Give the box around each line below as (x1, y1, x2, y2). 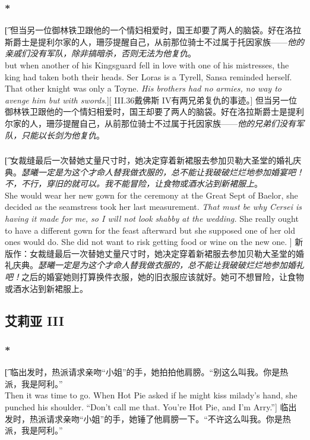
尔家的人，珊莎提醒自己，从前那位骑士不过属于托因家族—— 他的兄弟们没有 (5, 117, 296, 129)
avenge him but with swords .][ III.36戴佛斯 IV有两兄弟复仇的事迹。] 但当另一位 (5, 93, 297, 106)
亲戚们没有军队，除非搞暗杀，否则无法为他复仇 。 (5, 47, 196, 59)
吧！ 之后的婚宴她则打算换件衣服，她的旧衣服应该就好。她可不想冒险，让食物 (5, 271, 304, 283)
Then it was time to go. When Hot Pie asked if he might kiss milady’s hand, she (5, 389, 298, 401)
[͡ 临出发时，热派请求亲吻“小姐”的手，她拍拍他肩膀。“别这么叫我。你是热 (5, 366, 289, 378)
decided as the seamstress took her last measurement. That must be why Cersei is (5, 200, 302, 213)
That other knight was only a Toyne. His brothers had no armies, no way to (5, 82, 281, 95)
